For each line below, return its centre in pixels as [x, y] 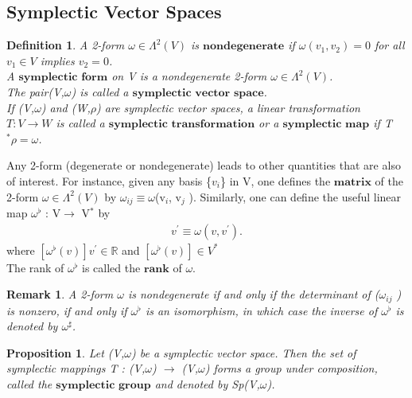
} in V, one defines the [276, 180]
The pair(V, [35, 91]
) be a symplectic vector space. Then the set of [243, 352]
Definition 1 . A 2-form [66, 45]
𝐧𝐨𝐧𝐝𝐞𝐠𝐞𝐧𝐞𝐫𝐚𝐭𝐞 [244, 47]
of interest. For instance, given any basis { [109, 180]
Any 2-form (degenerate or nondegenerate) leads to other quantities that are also [204, 165]
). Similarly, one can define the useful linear [295, 196]
